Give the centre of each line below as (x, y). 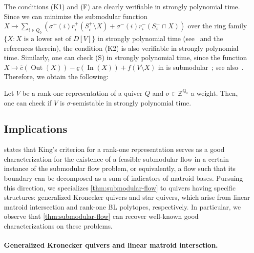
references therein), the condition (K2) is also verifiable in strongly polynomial (121, 48)
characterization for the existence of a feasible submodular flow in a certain (116, 158)
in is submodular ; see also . (201, 67)
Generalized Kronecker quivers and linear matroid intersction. (111, 245)
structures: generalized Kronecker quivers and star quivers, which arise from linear (127, 197)
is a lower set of (48, 39)
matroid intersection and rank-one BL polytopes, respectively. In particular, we (123, 206)
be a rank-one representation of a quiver (82, 93)
